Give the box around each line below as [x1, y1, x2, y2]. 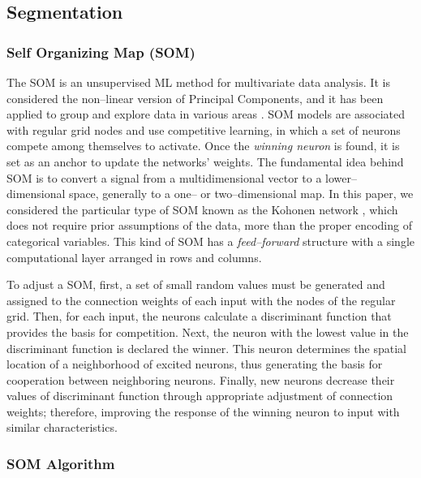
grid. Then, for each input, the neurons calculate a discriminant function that [6, 308, 392, 325]
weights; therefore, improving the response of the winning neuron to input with [6, 403, 400, 420]
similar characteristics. [6, 419, 118, 436]
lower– [325, 169, 358, 186]
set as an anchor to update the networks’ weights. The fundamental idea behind [6, 153, 404, 170]
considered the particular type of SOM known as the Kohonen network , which [6, 200, 398, 217]
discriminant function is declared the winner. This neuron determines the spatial [6, 339, 406, 356]
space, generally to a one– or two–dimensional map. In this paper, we [69, 185, 414, 202]
